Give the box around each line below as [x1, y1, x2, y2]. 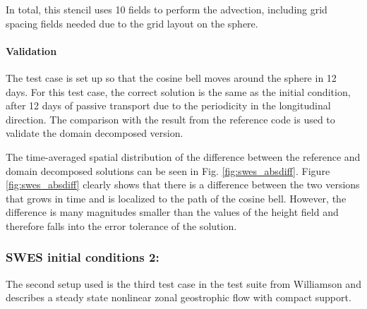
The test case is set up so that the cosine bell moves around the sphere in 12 [6, 70, 337, 85]
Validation [6, 43, 57, 58]
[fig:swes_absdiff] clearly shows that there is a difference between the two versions [6, 177, 360, 192]
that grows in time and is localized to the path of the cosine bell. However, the [6, 190, 347, 205]
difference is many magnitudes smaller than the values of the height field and [6, 205, 339, 219]
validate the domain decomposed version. [6, 126, 183, 140]
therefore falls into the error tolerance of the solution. [6, 218, 237, 233]
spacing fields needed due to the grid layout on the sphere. [6, 16, 258, 30]
